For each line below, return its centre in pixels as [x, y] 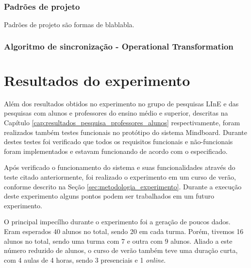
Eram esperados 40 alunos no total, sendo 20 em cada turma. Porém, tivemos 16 [124, 231]
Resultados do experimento [97, 80]
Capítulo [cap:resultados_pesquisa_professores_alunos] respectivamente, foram [122, 122]
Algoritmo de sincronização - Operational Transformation [119, 46]
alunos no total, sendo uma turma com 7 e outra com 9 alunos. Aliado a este [118, 241]
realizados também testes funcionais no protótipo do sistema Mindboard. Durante [125, 132]
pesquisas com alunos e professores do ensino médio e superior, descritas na [116, 113]
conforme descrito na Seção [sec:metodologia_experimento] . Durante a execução [123, 186]
